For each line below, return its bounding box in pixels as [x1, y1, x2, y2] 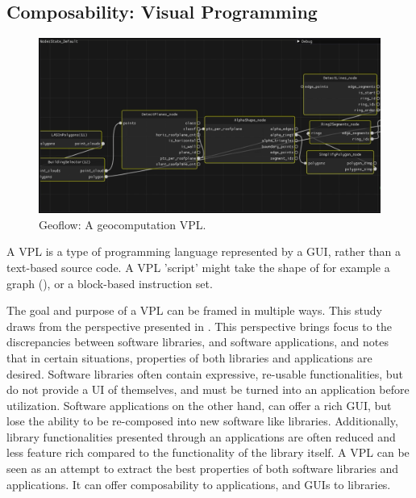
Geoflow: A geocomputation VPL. [39, 216, 206, 232]
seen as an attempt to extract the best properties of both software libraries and [6, 460, 399, 477]
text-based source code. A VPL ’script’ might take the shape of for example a [6, 258, 390, 275]
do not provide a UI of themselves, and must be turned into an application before [6, 381, 410, 398]
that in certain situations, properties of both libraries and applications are [6, 349, 372, 366]
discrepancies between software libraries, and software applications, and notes [6, 333, 389, 350]
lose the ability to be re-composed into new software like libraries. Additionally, [6, 412, 398, 429]
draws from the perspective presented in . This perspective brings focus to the [6, 317, 392, 334]
